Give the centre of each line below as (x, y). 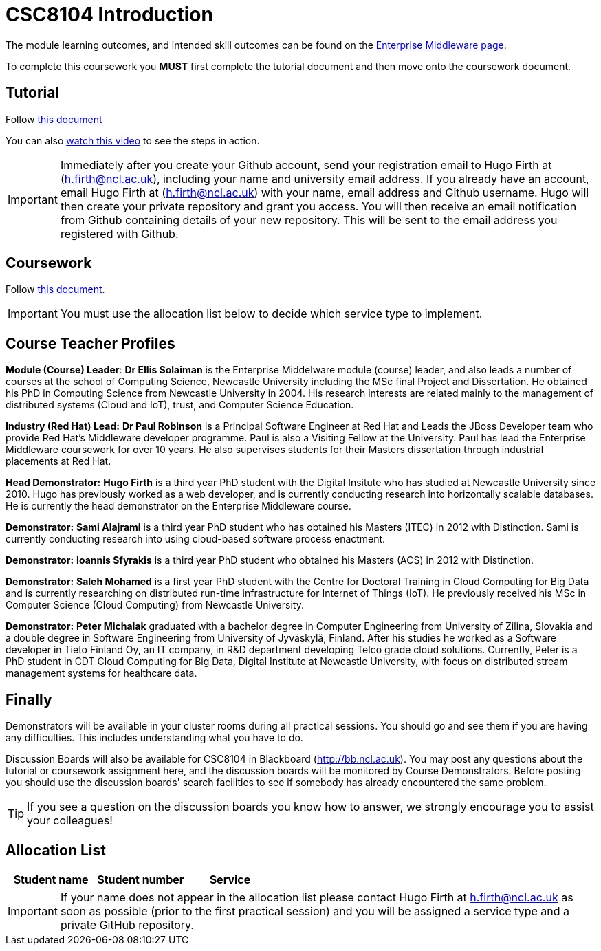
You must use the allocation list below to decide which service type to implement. (271, 314)
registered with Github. (119, 233)
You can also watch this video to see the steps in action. (133, 140)
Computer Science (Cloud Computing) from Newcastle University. (155, 605)
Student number (141, 879)
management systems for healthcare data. (101, 673)
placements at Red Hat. (58, 461)
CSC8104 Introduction (109, 14)
